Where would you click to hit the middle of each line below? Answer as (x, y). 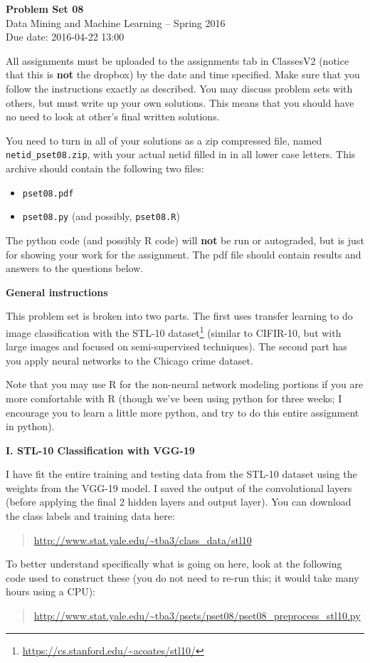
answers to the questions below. (75, 268)
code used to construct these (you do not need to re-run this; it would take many (183, 577)
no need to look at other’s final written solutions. (113, 116)
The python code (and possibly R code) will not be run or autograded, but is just (185, 240)
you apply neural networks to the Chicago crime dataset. (129, 360)
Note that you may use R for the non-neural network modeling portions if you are (185, 384)
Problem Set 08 (45, 9)
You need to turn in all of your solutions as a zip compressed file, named (164, 140)
